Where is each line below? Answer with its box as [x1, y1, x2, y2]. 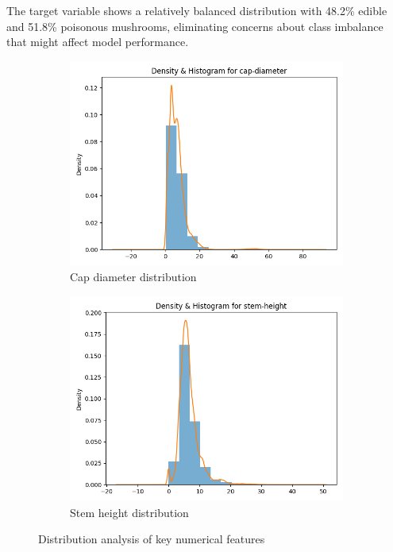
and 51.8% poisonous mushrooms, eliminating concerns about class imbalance [6, 17, 383, 34]
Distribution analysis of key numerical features [38, 531, 265, 547]
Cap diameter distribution [70, 268, 197, 285]
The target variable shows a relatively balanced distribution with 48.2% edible [6, 2, 387, 18]
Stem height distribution [70, 504, 189, 520]
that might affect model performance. [6, 33, 189, 50]
